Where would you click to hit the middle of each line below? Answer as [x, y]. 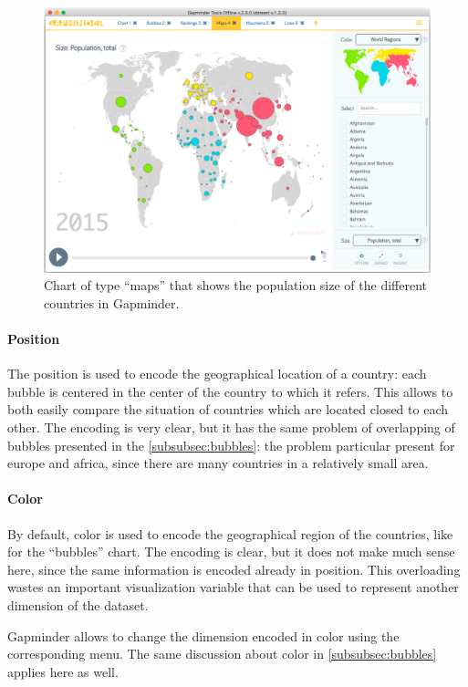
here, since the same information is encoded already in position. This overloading [234, 569]
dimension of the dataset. [78, 604]
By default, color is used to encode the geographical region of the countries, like [230, 533]
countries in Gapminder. [112, 302]
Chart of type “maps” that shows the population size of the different [235, 285]
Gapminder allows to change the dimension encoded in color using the [203, 635]
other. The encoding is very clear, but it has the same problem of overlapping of [231, 427]
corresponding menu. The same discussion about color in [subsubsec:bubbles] [222, 654]
